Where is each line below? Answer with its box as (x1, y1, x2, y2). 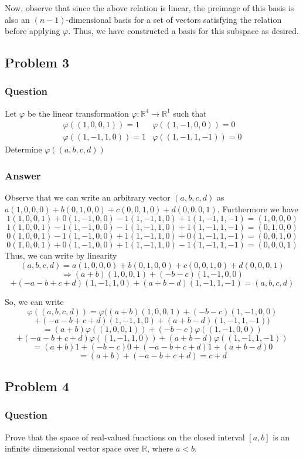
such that (173, 107, 207, 119)
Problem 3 (5, 53, 69, 72)
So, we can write (5, 296, 64, 308)
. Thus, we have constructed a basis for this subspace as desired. (68, 25, 299, 37)
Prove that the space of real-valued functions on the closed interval (5, 430, 245, 443)
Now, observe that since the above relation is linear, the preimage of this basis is (5, 2, 294, 13)
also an (5, 13, 30, 25)
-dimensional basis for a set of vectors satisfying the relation (66, 13, 282, 25)
